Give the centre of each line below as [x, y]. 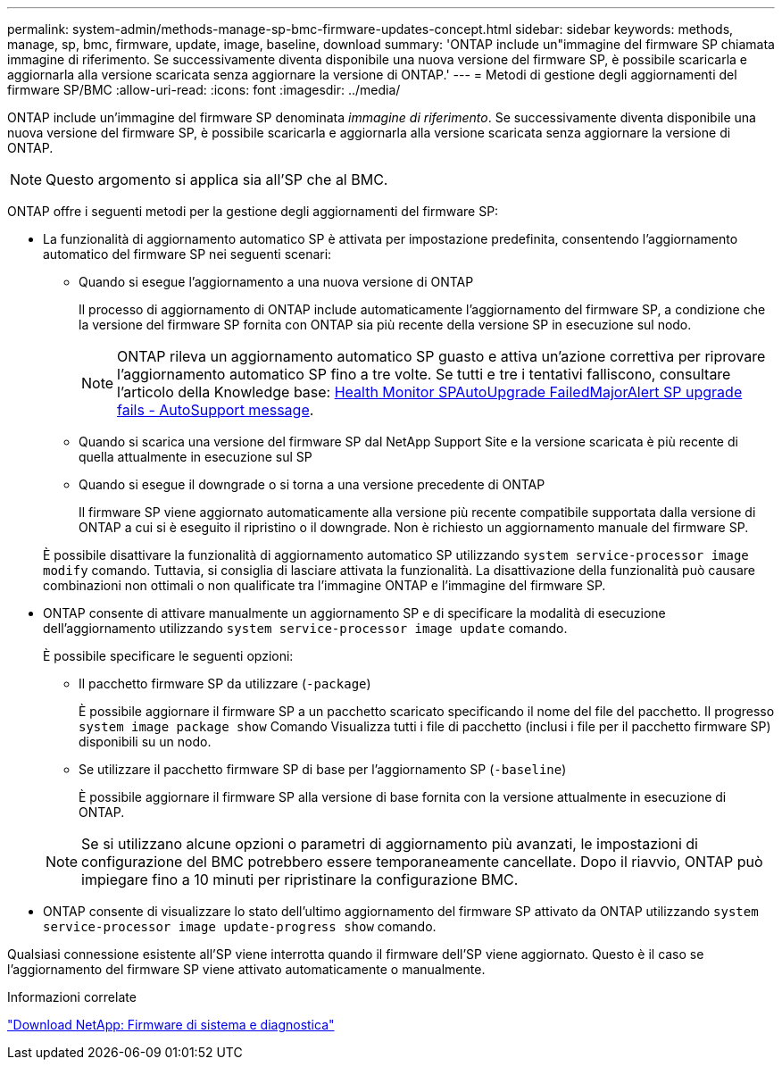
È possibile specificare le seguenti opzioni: [168, 656]
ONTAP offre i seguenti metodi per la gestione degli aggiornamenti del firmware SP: [253, 211]
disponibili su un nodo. [145, 742]
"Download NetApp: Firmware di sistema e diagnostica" [171, 1025]
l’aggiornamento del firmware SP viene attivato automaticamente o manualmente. [246, 969]
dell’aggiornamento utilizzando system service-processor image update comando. [305, 628]
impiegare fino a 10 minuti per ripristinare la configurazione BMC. [300, 879]
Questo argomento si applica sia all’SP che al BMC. [217, 179]
